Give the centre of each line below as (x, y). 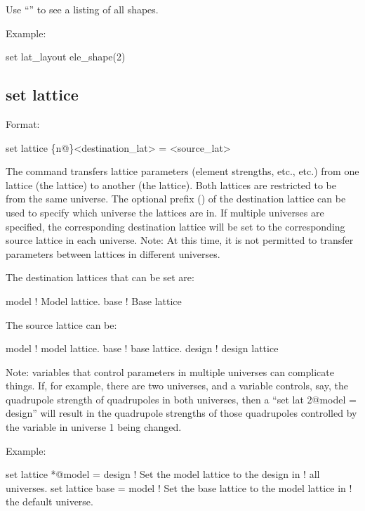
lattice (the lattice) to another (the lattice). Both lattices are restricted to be (171, 185)
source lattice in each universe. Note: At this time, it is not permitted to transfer (180, 240)
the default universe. (49, 502)
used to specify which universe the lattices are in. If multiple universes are (165, 212)
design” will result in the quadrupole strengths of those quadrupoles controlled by (181, 413)
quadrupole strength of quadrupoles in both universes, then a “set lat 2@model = (181, 399)
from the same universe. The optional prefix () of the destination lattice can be (176, 199)
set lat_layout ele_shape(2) (66, 57)
